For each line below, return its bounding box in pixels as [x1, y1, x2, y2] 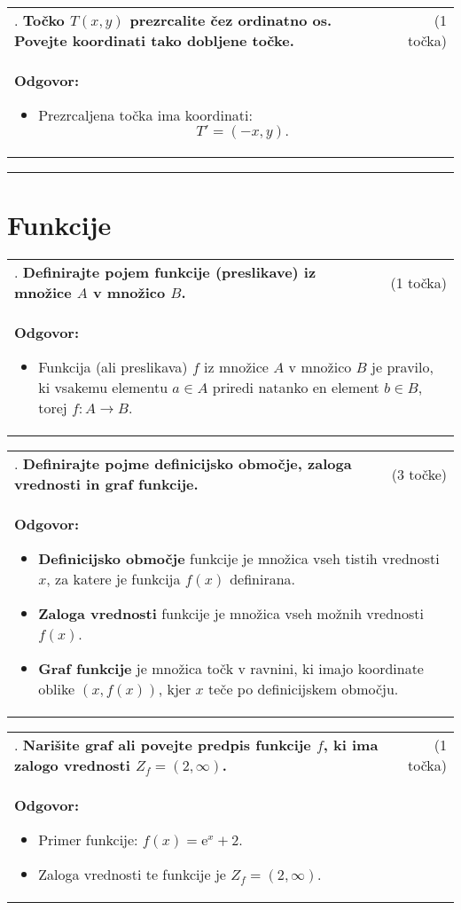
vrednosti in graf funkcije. [14, 474, 199, 495]
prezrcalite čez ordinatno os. [129, 10, 332, 30]
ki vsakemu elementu [38, 377, 168, 398]
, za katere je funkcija [46, 569, 181, 590]
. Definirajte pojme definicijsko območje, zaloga [14, 453, 352, 475]
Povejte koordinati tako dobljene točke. [14, 30, 294, 51]
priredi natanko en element [212, 377, 379, 398]
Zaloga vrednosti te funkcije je [38, 864, 226, 885]
